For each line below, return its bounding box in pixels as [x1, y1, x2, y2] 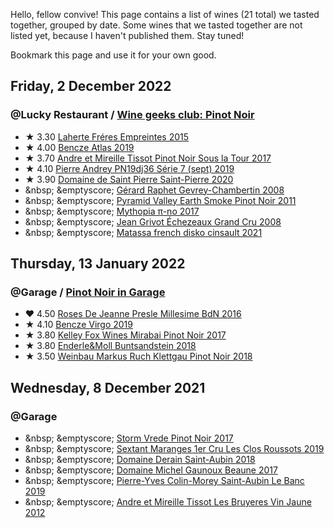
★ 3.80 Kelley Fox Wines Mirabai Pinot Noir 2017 [24, 329, 227, 341]
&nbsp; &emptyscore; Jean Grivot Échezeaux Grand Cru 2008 [24, 215, 282, 228]
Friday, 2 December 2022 [10, 78, 172, 95]
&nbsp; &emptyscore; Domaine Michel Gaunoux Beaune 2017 [24, 464, 278, 476]
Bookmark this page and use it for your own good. [10, 49, 217, 61]
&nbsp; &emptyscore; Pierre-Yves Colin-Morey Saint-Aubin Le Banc [24, 475, 305, 487]
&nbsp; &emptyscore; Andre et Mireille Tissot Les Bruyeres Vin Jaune [24, 496, 312, 508]
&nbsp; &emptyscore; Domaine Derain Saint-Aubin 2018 [24, 454, 256, 466]
